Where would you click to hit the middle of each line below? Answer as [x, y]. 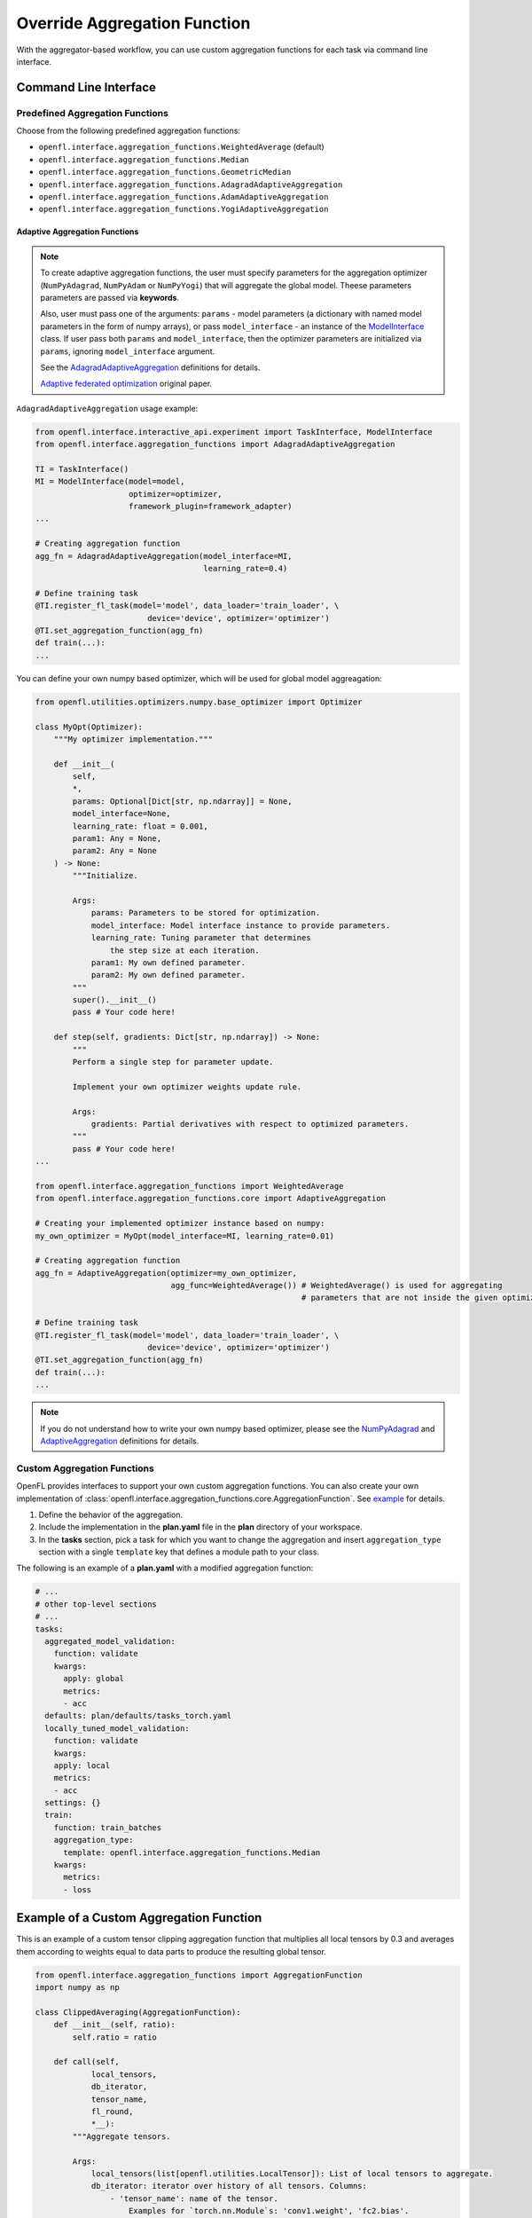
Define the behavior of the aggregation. [111, 1514]
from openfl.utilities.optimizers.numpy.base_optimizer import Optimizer [199, 702]
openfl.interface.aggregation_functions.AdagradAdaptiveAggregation [191, 185]
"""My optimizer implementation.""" [133, 739]
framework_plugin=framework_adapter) [211, 507]
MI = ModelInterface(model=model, [110, 482]
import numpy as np [77, 1988]
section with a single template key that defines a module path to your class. [179, 1552]
